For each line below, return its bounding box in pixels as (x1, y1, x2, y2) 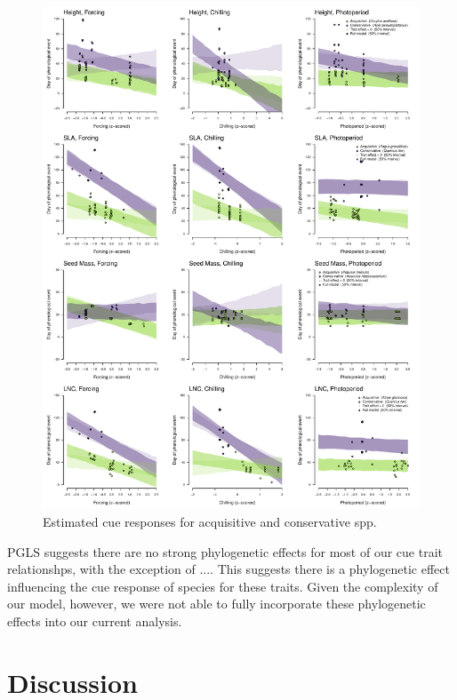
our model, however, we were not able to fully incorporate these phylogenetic (7, 594, 426, 613)
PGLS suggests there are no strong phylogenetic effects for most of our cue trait (7, 542, 443, 561)
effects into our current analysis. (7, 611, 182, 630)
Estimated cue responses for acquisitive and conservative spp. (43, 512, 377, 530)
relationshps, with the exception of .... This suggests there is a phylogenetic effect (7, 560, 450, 578)
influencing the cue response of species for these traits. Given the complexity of (7, 577, 438, 595)
